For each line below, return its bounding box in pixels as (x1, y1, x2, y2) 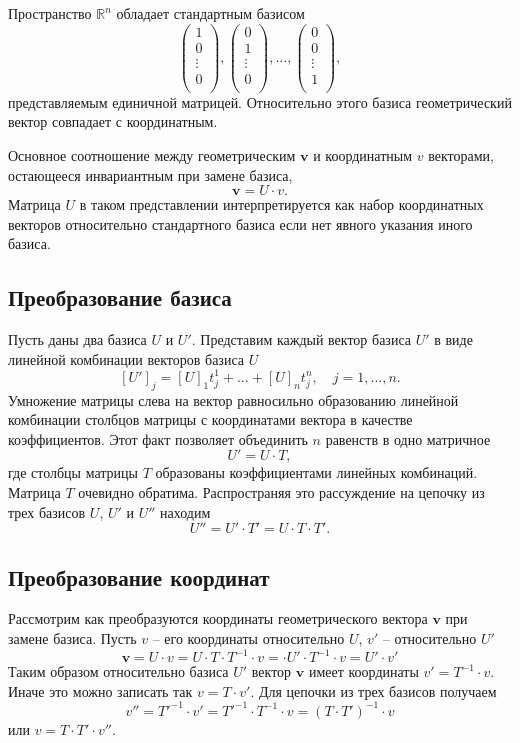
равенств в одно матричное (325, 428, 491, 449)
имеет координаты (308, 661, 419, 682)
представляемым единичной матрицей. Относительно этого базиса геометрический (8, 91, 512, 112)
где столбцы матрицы (8, 462, 138, 483)
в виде (434, 329, 473, 350)
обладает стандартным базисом (116, 3, 305, 23)
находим (160, 501, 211, 522)
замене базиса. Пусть (8, 628, 137, 649)
